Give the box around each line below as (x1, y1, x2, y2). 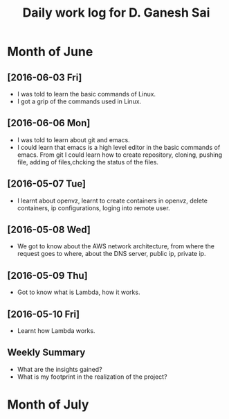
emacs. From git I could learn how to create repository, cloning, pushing (17, 151, 223, 159)
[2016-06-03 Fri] (7, 71, 82, 83)
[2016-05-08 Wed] (7, 224, 91, 236)
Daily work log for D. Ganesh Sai (22, 5, 210, 21)
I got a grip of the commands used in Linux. (17, 97, 142, 105)
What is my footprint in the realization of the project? (17, 373, 167, 381)
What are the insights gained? (17, 365, 102, 373)
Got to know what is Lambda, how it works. (17, 288, 140, 296)
